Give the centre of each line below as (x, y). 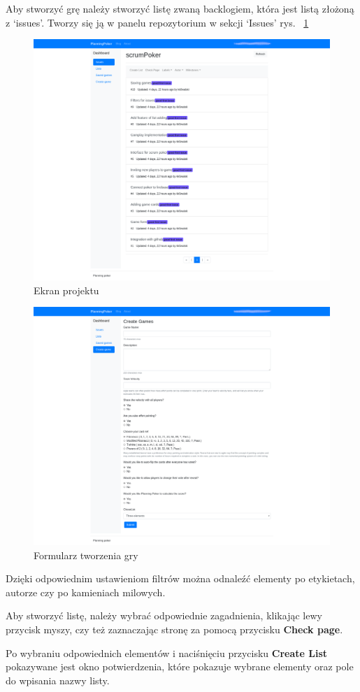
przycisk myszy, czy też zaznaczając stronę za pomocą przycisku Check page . (174, 629)
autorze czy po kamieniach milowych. (86, 592)
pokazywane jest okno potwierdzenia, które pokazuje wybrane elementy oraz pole (180, 666)
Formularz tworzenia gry (86, 555)
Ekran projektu (66, 290)
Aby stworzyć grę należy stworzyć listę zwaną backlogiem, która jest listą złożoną (180, 8)
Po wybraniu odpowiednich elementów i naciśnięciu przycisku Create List (167, 653)
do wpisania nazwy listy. (58, 680)
